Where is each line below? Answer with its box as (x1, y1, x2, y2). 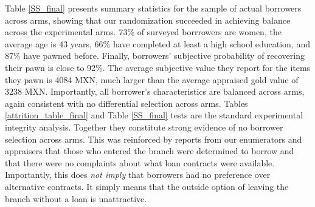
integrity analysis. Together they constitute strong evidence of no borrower (5, 120, 283, 133)
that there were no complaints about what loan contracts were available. (5, 156, 275, 169)
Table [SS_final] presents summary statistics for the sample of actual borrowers (5, 2, 302, 14)
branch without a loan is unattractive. (5, 192, 147, 205)
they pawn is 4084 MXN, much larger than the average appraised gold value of (5, 73, 299, 86)
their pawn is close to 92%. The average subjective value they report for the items (5, 61, 311, 73)
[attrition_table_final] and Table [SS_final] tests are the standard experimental (5, 109, 303, 121)
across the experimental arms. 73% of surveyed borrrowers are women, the (5, 25, 282, 38)
